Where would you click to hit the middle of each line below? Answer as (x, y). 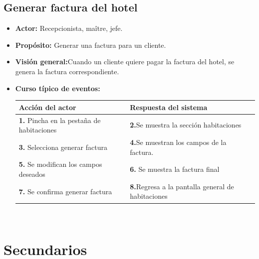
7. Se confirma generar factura (65, 191)
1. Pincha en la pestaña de (60, 120)
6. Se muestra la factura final (175, 169)
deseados (32, 174)
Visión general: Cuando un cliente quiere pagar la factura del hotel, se (125, 62)
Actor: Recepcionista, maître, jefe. (69, 28)
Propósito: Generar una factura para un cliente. (91, 45)
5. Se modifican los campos (60, 164)
